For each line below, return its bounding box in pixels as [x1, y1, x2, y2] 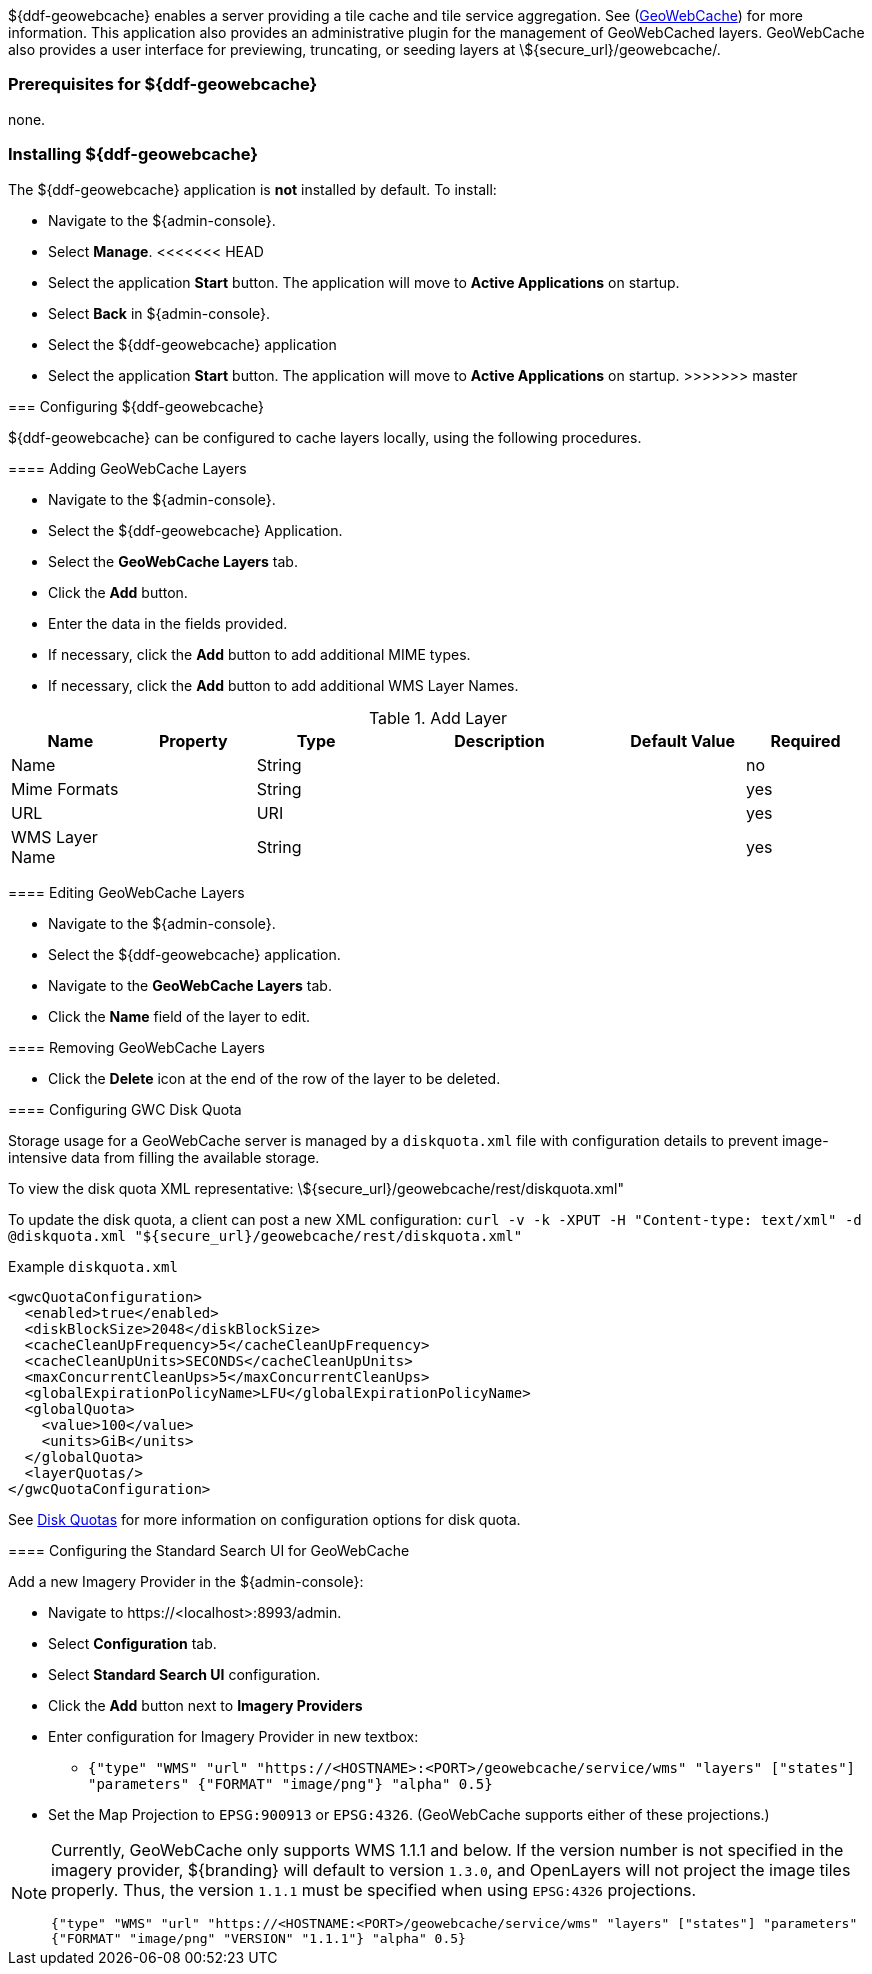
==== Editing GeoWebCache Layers [8, 883, 245, 901]
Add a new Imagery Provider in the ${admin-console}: [8, 1572, 364, 1590]
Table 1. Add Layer [368, 707, 508, 728]
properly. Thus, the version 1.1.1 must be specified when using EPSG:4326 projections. [51, 1879, 697, 1900]
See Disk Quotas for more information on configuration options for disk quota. [8, 1510, 521, 1528]
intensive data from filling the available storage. [8, 1148, 320, 1166]
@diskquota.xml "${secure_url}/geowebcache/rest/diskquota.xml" [8, 1227, 523, 1244]
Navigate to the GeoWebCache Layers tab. [48, 976, 332, 994]
